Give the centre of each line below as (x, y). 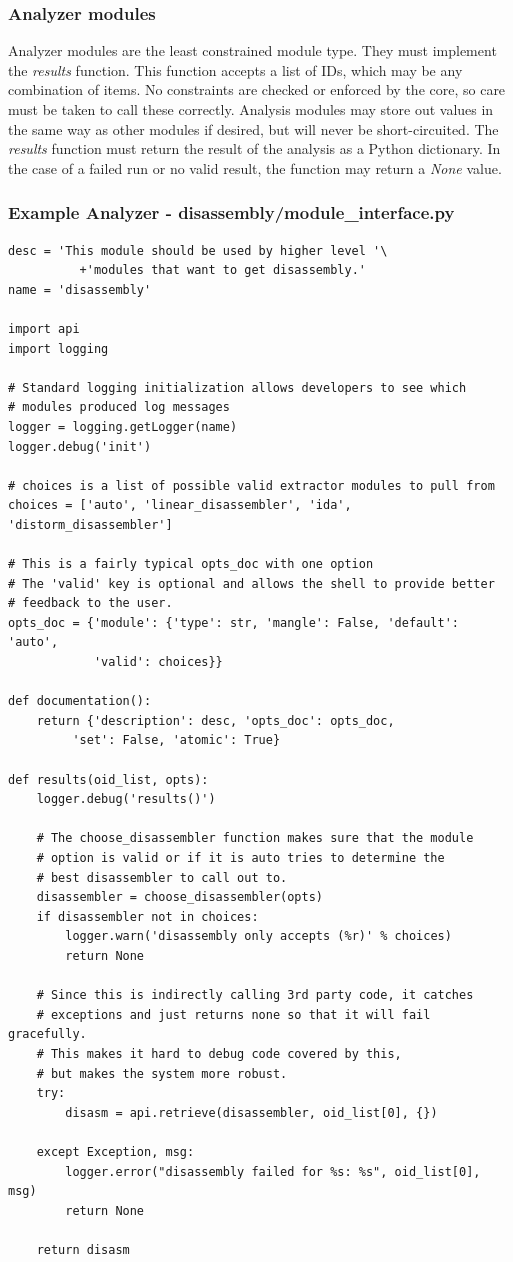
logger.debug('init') (80, 446)
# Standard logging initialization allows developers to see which (237, 387)
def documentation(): (80, 701)
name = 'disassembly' (80, 289)
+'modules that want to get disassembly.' (222, 270)
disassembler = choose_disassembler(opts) (179, 897)
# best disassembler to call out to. (162, 877)
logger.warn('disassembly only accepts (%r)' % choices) (258, 936)
